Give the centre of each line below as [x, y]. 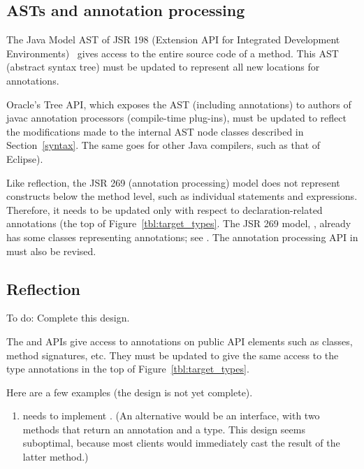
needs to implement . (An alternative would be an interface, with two [171, 416]
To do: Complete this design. [68, 318]
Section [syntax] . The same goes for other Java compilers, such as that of [163, 145]
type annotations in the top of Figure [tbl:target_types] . [128, 369]
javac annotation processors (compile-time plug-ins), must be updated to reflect [176, 118]
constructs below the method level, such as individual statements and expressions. [182, 196]
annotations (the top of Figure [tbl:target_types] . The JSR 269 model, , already [179, 223]
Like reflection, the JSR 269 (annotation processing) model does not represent [173, 182]
